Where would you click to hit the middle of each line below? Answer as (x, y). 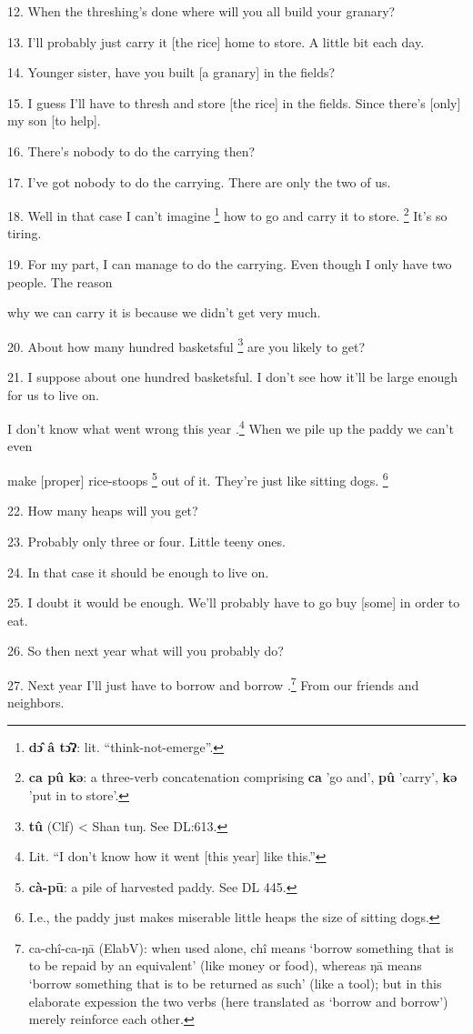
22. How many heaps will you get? (103, 511)
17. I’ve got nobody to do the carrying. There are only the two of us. (199, 181)
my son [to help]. (54, 120)
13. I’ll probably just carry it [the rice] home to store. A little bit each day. (216, 41)
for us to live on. (53, 394)
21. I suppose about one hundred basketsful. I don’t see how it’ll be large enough (233, 377)
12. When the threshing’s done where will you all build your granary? (201, 11)
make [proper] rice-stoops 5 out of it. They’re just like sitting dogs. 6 (198, 479)
